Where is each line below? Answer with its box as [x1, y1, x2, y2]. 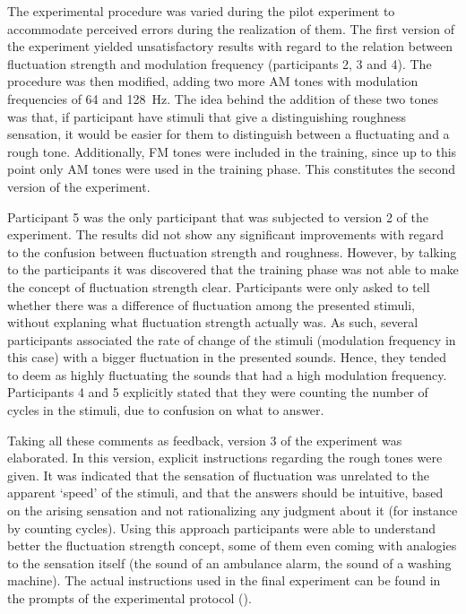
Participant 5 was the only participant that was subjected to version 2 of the [7, 207, 429, 226]
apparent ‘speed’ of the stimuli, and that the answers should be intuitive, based [7, 483, 444, 502]
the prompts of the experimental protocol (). [7, 589, 252, 607]
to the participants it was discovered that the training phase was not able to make [7, 260, 459, 279]
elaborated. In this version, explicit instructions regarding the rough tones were [7, 448, 443, 467]
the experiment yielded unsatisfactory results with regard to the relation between [7, 37, 453, 56]
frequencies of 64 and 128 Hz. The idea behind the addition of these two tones [7, 89, 438, 108]
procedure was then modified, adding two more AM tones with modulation [7, 72, 419, 91]
